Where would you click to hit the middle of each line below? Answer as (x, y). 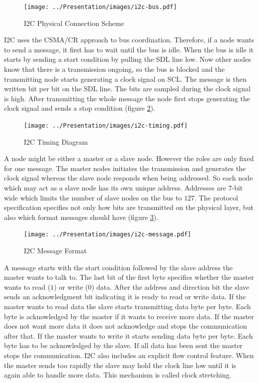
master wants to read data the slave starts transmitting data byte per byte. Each (128, 306)
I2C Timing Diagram (56, 141)
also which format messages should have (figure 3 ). (81, 217)
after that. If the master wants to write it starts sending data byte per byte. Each (129, 335)
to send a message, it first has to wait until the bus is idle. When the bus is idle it (129, 49)
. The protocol (216, 197)
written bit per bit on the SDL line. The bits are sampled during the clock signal (127, 89)
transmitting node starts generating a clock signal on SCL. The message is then (125, 79)
